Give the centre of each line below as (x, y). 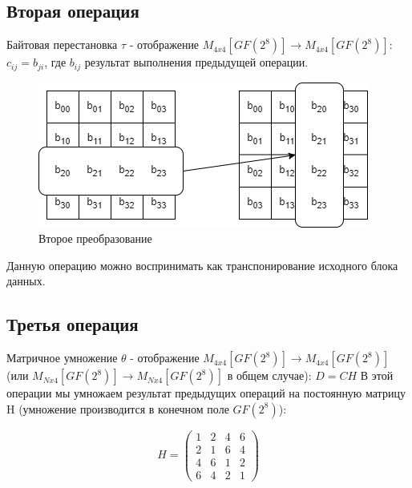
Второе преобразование (95, 238)
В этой (377, 375)
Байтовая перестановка (62, 44)
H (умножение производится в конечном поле (118, 408)
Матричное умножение (62, 358)
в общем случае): (269, 375)
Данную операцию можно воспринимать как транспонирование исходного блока (202, 265)
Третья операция (73, 324)
